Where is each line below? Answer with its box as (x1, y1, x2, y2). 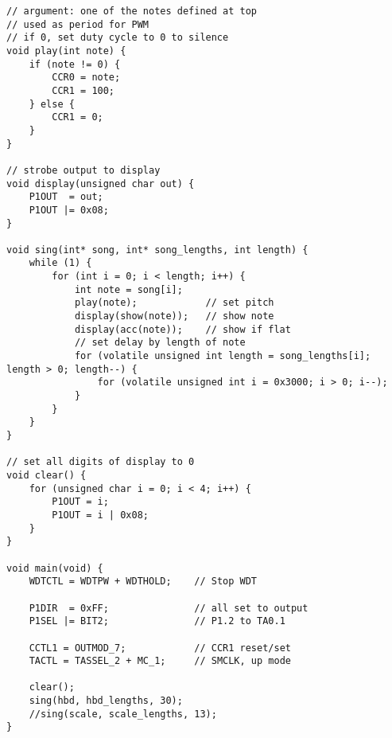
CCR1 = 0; (52, 111, 103, 123)
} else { (29, 98, 75, 110)
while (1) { (29, 257, 92, 269)
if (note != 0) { (29, 58, 121, 70)
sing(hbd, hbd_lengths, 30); (29, 695, 183, 707)
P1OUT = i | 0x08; (52, 509, 149, 521)
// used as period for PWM (6, 18, 149, 30)
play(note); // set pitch (74, 297, 274, 309)
